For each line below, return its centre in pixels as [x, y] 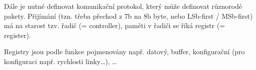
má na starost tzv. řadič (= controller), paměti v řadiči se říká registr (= [115, 25]
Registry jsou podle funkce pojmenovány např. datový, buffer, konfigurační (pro [125, 52]
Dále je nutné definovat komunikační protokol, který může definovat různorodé [123, 6]
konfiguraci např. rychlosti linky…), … [61, 61]
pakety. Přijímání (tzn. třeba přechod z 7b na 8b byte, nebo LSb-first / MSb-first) [128, 16]
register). [18, 35]
